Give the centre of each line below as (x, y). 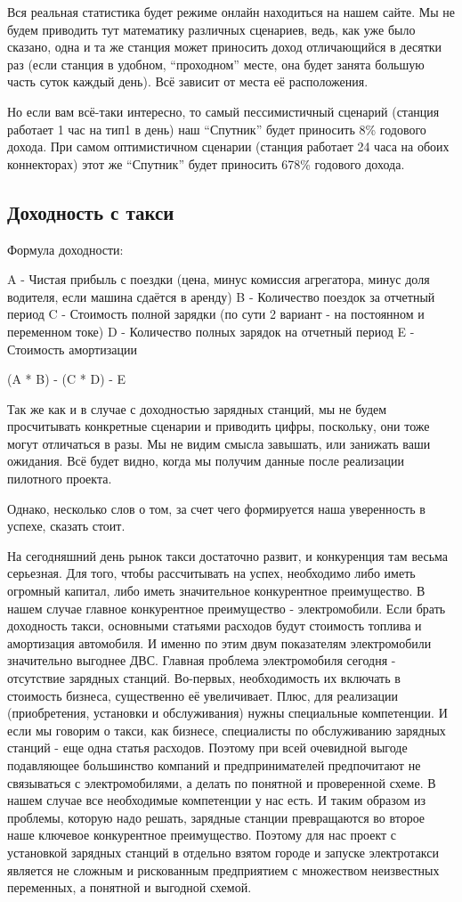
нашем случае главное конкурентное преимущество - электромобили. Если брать (227, 608)
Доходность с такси (91, 211)
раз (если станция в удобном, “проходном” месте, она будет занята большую (216, 64)
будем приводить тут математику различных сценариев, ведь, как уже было (211, 29)
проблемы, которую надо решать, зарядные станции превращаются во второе (216, 817)
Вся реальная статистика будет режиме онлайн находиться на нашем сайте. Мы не (231, 12)
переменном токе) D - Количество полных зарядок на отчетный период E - (211, 331)
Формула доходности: (65, 249)
